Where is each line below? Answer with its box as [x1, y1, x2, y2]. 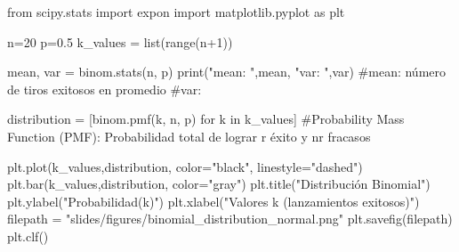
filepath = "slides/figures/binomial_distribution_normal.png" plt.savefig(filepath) [7, 209, 453, 228]
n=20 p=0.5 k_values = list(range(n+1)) [7, 32, 233, 51]
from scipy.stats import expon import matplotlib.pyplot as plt [7, 3, 345, 20]
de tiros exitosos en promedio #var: [7, 79, 202, 98]
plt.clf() [7, 226, 49, 245]
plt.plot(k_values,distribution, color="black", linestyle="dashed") [7, 157, 363, 175]
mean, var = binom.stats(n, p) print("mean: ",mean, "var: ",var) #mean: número [7, 62, 447, 81]
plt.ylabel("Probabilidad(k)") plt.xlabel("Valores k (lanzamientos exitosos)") [7, 191, 420, 210]
